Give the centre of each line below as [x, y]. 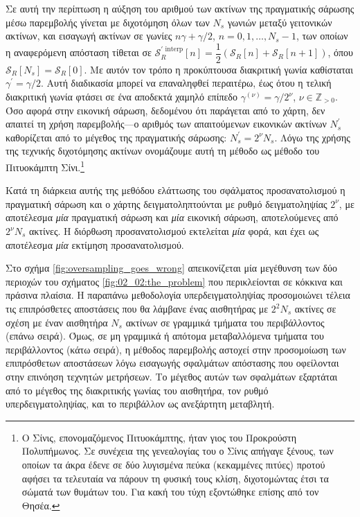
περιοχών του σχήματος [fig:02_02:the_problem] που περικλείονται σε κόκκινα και [174, 281]
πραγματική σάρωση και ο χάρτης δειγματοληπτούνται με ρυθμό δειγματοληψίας [166, 203]
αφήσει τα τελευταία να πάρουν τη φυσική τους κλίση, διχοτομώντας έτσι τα [175, 478]
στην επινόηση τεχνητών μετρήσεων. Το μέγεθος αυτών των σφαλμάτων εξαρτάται [172, 376]
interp [174, 50]
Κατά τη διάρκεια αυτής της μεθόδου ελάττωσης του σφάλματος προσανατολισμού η [175, 190]
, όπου [341, 52]
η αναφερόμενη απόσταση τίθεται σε [79, 52]
